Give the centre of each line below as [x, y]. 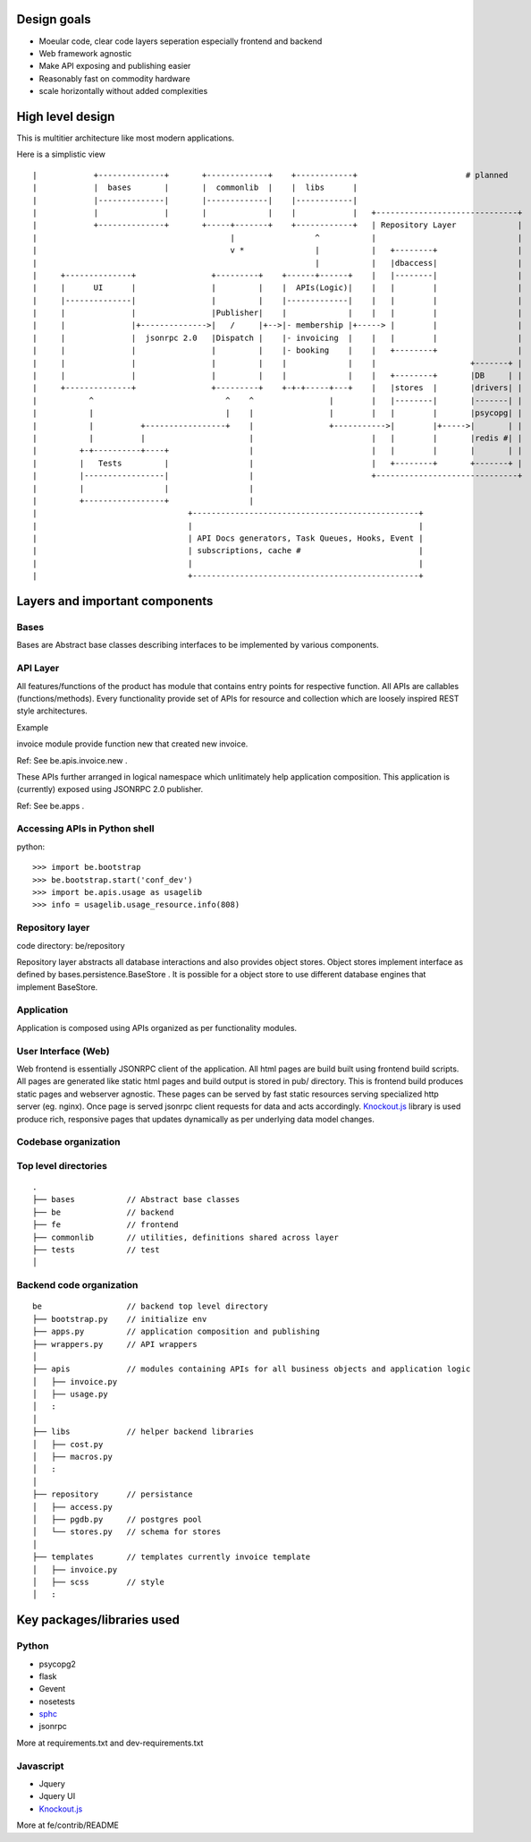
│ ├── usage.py [70, 1394]
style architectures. [52, 711]
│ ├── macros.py [73, 1457]
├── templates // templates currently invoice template [172, 1557]
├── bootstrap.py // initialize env [120, 1319]
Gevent [52, 1689]
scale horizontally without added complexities [123, 91]
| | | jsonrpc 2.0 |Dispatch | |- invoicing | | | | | [278, 337]
